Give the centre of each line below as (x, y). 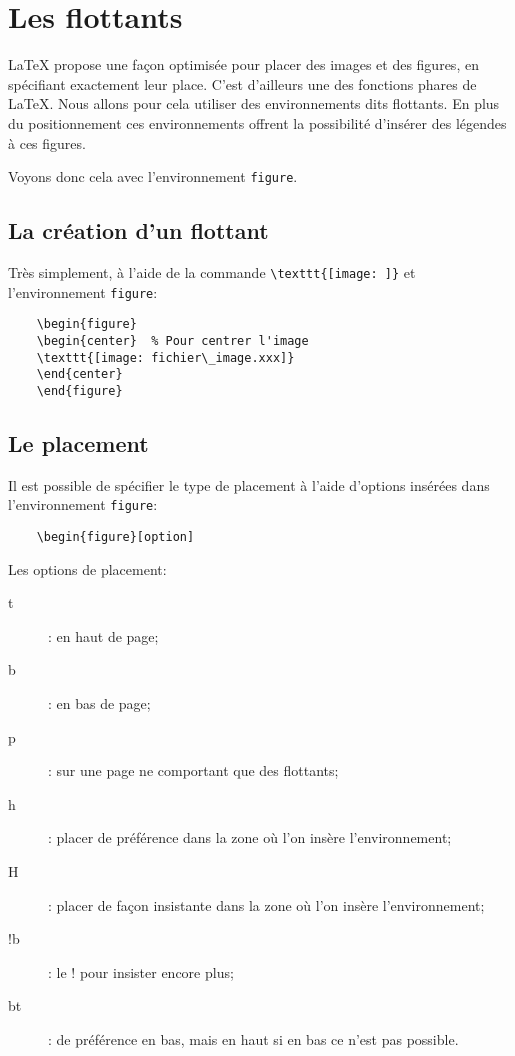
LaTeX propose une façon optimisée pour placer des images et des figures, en (243, 64)
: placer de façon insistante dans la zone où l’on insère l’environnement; (266, 904)
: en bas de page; (99, 703)
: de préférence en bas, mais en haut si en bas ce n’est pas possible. (253, 1038)
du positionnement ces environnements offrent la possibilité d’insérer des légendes (257, 122)
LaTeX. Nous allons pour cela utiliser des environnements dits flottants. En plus (254, 103)
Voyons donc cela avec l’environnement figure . (153, 176)
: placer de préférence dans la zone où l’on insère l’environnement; (250, 837)
